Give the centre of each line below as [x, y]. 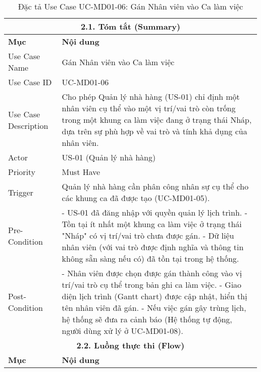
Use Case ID [30, 82]
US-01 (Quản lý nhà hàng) [109, 157]
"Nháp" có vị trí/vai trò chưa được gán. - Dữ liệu [148, 235]
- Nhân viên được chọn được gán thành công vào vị [152, 273]
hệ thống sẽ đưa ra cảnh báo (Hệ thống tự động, [147, 319]
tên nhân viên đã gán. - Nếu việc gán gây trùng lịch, [154, 308]
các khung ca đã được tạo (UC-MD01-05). [136, 198]
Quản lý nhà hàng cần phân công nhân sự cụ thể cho [155, 186]
